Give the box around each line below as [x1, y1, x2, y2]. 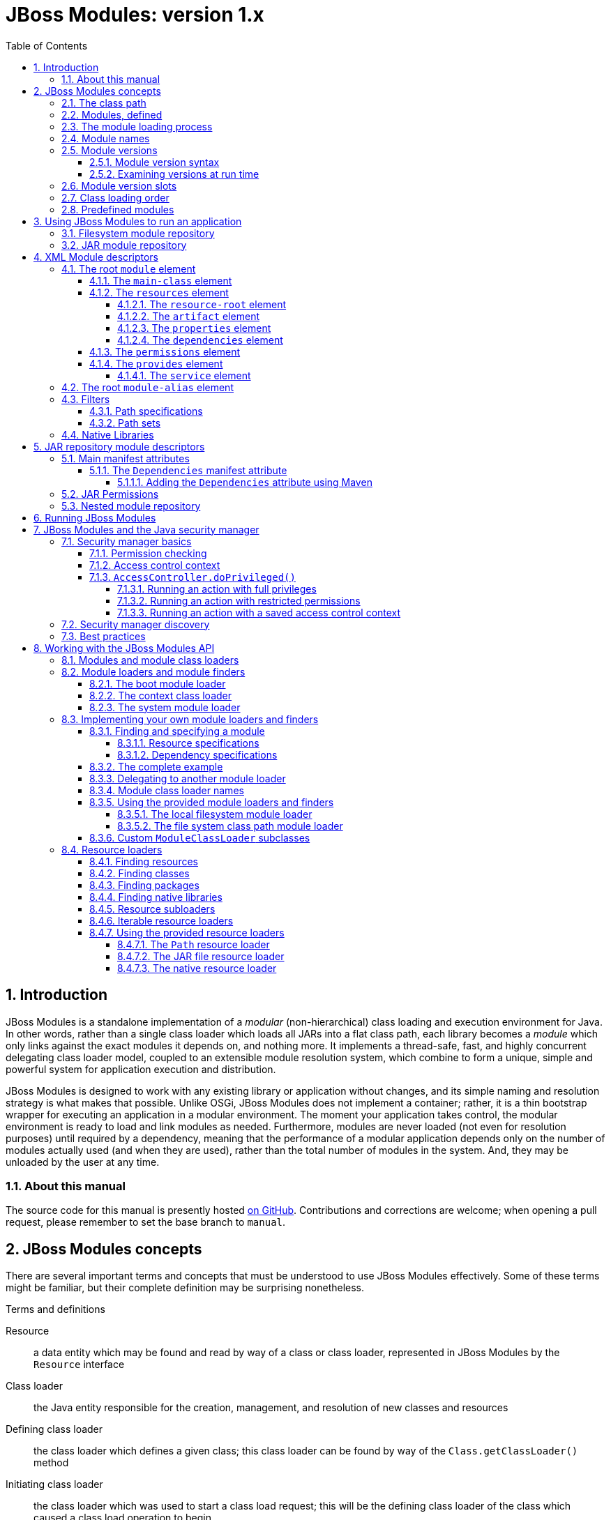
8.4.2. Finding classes [89, 867, 190, 879]
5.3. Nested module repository [61, 499, 201, 512]
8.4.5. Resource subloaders [89, 902, 216, 915]
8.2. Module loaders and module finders [61, 665, 246, 678]
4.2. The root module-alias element [61, 381, 234, 393]
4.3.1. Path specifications [89, 404, 203, 417]
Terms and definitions [6, 1303, 105, 1316]
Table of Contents [6, 39, 88, 52]
